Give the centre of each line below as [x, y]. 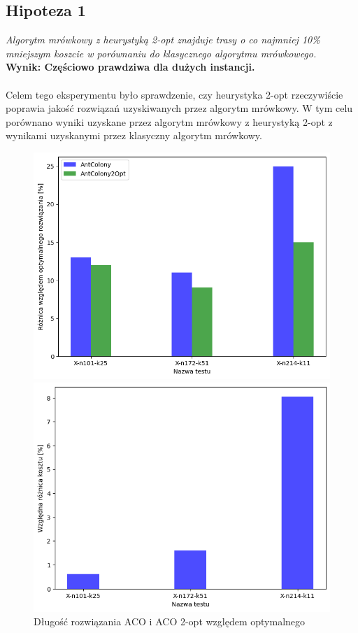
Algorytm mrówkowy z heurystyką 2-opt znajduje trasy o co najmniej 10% [163, 40]
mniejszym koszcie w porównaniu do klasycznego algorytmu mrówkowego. [161, 53]
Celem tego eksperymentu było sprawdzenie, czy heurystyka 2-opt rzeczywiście [174, 94]
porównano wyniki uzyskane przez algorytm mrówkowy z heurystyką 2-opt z [169, 121]
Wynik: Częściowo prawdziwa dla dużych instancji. [130, 67]
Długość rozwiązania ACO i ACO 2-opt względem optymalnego [170, 621]
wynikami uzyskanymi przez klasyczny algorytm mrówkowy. [134, 135]
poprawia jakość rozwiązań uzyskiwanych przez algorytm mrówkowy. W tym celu [179, 108]
